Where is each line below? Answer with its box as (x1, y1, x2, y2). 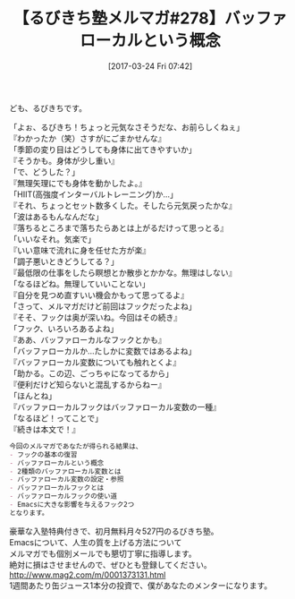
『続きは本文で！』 (9, 424, 80, 434)
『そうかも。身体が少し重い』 (9, 155, 119, 166)
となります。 (9, 508, 49, 518)
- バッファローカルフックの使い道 (9, 492, 118, 501)
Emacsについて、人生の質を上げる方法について (9, 536, 182, 547)
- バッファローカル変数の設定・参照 (9, 475, 124, 484)
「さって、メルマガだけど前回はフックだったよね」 (9, 301, 197, 312)
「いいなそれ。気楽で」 (9, 234, 97, 244)
